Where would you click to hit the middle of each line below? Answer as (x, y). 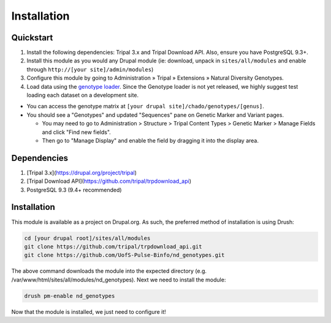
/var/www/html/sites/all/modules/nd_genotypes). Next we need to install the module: (119, 280)
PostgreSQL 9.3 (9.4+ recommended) (74, 190)
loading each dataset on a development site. (83, 95)
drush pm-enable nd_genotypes (70, 296)
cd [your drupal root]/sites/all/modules (87, 238)
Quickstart (32, 38)
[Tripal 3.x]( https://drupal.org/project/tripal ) (82, 173)
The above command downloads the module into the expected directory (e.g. (109, 271)
